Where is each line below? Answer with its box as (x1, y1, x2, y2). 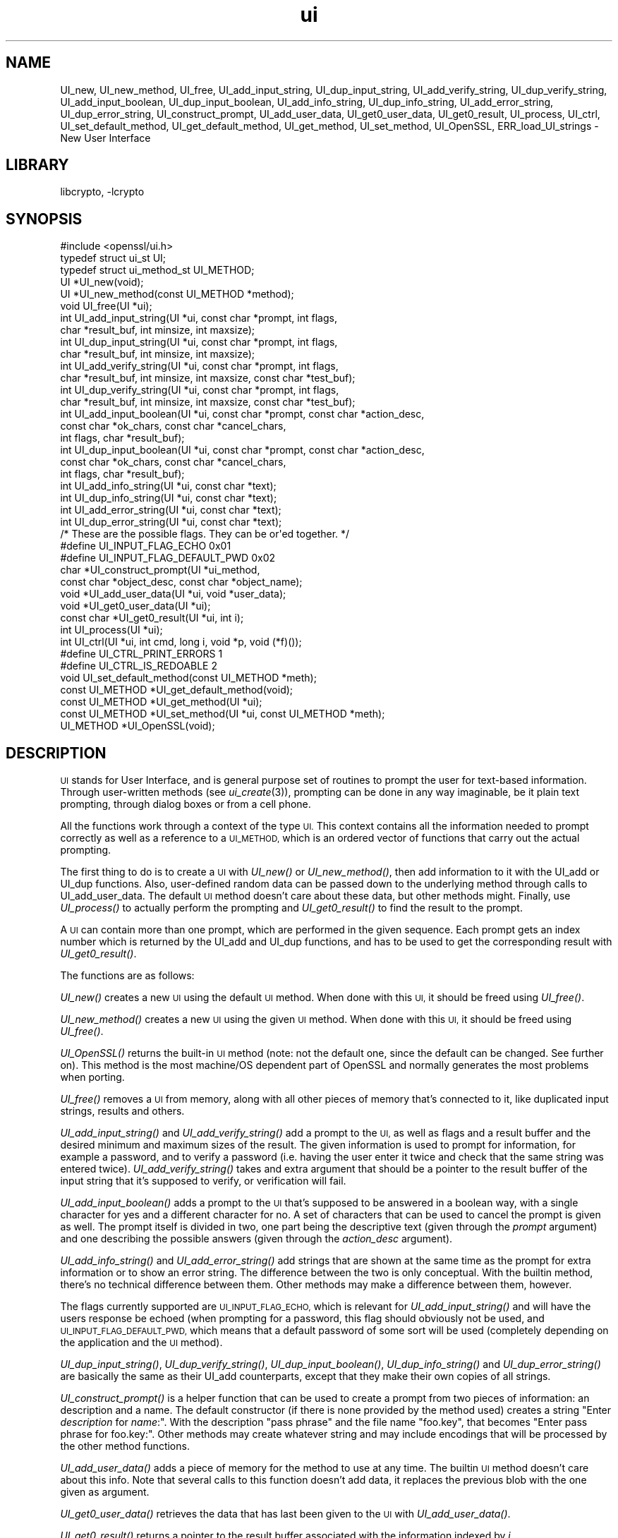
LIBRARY (6, 156, 69, 174)
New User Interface (60, 131, 151, 144)
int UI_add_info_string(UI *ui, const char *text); (60, 480, 277, 492)
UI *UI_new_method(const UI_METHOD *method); (60, 288, 294, 301)
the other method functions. (60, 1440, 190, 1453)
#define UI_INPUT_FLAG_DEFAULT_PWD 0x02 (60, 552, 276, 564)
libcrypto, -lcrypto (60, 186, 145, 198)
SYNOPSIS (6, 210, 83, 228)
